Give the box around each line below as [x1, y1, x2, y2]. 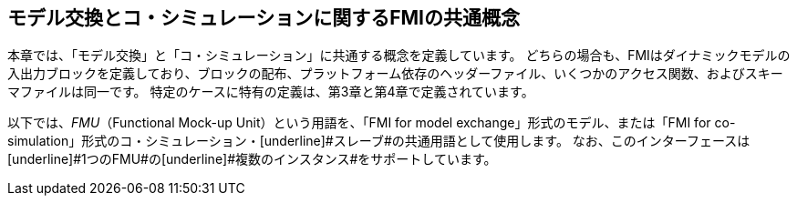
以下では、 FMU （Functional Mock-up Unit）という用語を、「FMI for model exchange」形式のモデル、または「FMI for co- [7, 115, 736, 131]
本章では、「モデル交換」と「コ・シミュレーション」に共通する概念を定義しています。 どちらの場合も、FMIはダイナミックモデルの [7, 47, 791, 64]
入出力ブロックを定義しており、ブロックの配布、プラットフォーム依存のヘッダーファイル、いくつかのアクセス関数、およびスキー [7, 66, 783, 82]
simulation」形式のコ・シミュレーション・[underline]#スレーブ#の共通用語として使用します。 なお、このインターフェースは [7, 133, 750, 149]
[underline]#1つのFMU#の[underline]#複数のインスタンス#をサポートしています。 [7, 151, 497, 167]
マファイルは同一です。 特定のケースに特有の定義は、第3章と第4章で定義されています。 [7, 84, 534, 100]
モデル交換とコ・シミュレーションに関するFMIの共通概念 [7, 6, 520, 29]
